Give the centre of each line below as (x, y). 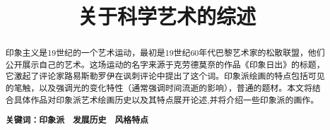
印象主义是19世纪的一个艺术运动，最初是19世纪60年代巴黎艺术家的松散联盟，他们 (165, 53)
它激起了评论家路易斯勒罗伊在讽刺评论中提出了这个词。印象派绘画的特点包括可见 (165, 76)
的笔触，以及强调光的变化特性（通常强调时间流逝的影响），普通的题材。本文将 (159, 88)
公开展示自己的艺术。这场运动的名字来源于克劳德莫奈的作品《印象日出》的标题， (165, 64)
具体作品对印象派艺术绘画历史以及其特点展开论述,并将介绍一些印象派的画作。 (166, 99)
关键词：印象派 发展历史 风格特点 (77, 120)
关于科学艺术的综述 (166, 16)
